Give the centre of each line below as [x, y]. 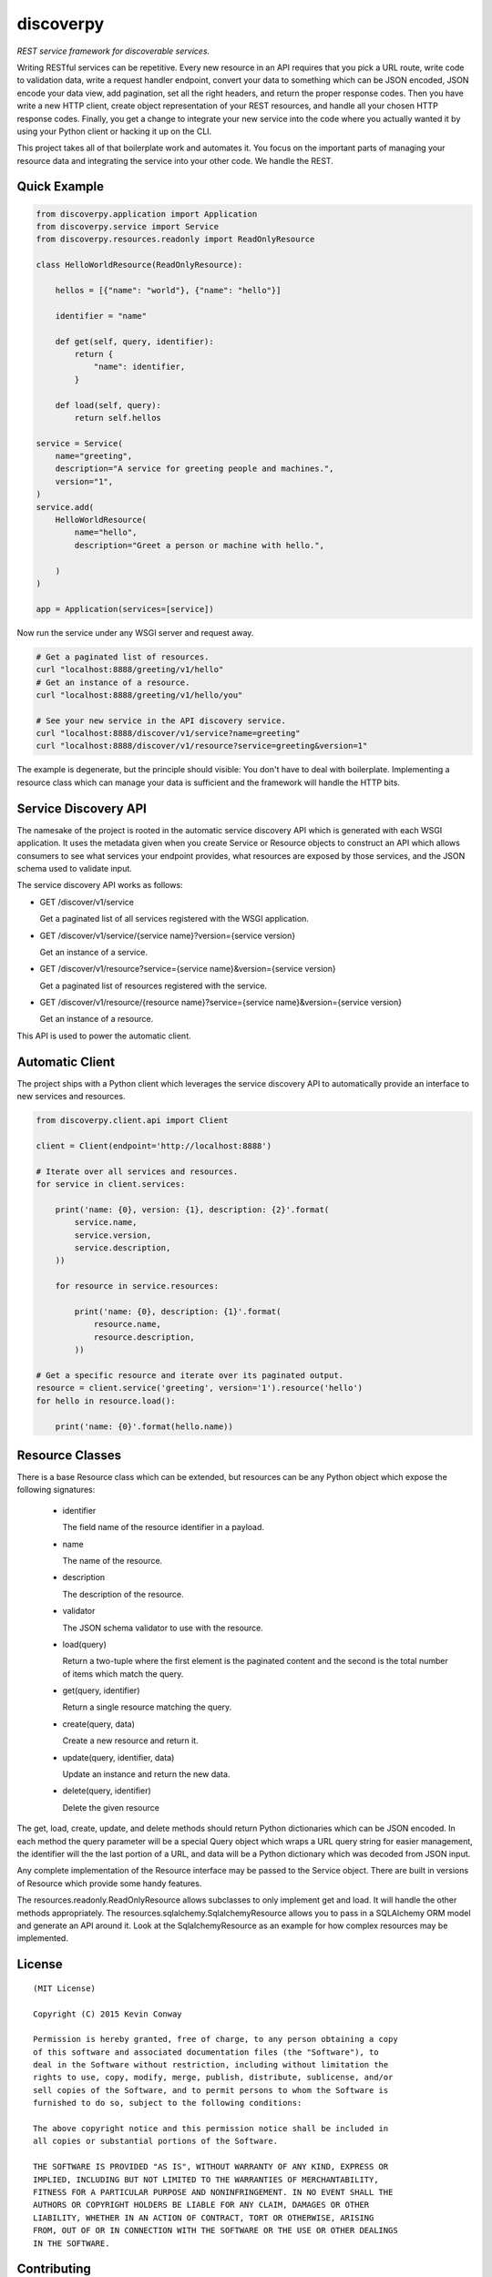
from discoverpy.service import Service [127, 227]
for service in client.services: [111, 1184]
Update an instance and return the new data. [146, 1774]
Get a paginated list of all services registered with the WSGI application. [174, 919]
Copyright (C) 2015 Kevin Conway [108, 2014]
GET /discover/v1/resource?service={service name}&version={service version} [188, 969]
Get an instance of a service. [93, 952]
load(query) [84, 1644]
